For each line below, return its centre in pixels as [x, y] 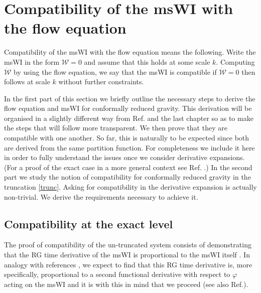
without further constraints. [101, 82]
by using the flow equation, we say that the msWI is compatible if [115, 71]
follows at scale [27, 82]
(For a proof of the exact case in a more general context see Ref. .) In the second [128, 167]
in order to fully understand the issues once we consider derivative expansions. [124, 157]
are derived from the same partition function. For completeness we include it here [129, 147]
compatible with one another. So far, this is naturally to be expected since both [127, 138]
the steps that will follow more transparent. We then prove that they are [116, 128]
